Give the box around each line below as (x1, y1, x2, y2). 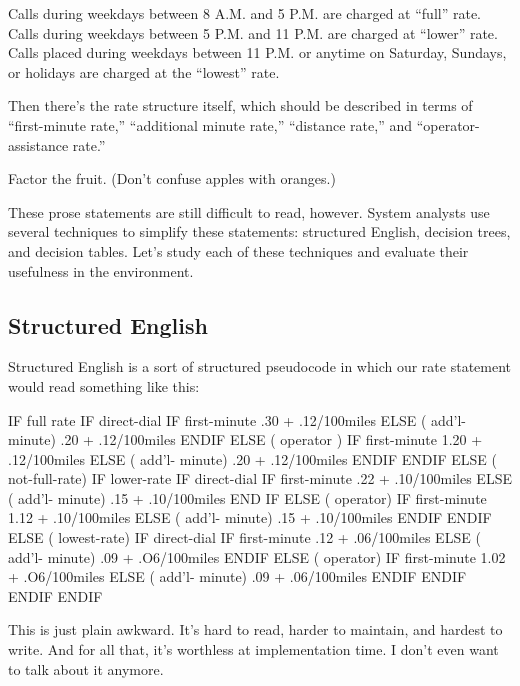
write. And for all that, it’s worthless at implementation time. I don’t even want (8, 639, 499, 660)
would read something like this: (8, 375, 200, 396)
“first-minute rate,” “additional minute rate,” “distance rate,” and (8, 114, 412, 135)
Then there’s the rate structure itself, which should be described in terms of (8, 95, 473, 116)
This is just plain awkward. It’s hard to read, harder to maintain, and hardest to (8, 619, 503, 640)
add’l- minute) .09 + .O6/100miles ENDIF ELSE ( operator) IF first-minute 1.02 (8, 546, 506, 567)
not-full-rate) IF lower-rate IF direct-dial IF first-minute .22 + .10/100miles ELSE (8, 468, 512, 489)
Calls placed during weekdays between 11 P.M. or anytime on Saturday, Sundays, (8, 42, 507, 63)
